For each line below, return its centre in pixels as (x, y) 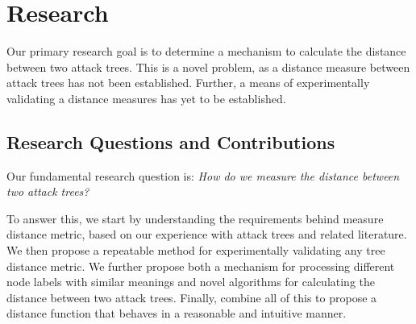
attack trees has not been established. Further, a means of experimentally (188, 83)
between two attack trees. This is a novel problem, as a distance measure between (208, 66)
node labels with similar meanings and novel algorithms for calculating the (191, 282)
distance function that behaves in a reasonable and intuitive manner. (177, 313)
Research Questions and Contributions (171, 141)
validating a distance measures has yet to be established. (146, 98)
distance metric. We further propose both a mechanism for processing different (201, 266)
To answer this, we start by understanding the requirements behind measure (195, 218)
